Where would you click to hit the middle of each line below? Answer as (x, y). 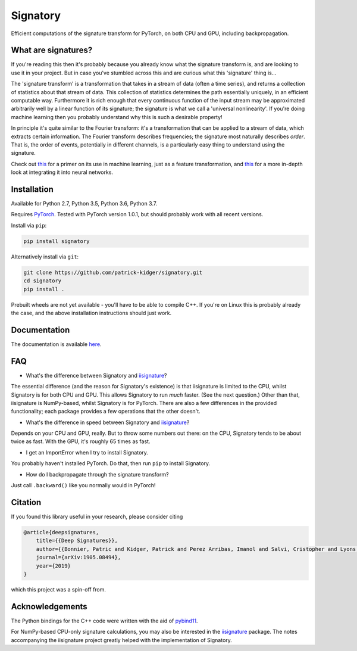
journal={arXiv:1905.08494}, (79, 557)
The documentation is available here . (56, 344)
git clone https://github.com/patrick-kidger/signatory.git (113, 272)
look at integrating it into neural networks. (62, 172)
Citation (26, 502)
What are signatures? (52, 50)
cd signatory (43, 281)
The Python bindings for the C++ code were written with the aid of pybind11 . (104, 621)
